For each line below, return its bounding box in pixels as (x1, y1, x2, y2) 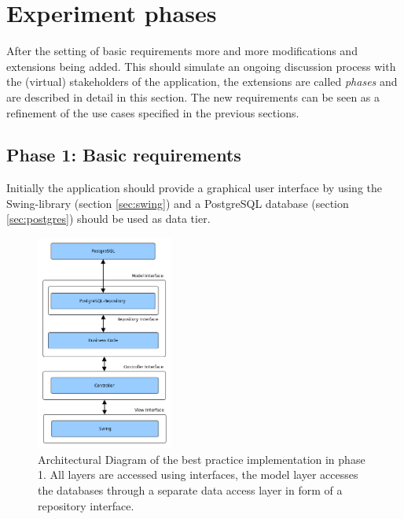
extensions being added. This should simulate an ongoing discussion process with (6, 57, 396, 74)
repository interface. (38, 497, 134, 513)
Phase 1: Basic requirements (6, 143, 241, 167)
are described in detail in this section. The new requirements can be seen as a (6, 88, 380, 105)
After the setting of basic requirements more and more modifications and (6, 43, 358, 59)
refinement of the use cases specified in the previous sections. (6, 104, 299, 120)
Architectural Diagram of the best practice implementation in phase (38, 450, 365, 467)
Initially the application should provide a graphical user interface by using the (6, 180, 383, 196)
